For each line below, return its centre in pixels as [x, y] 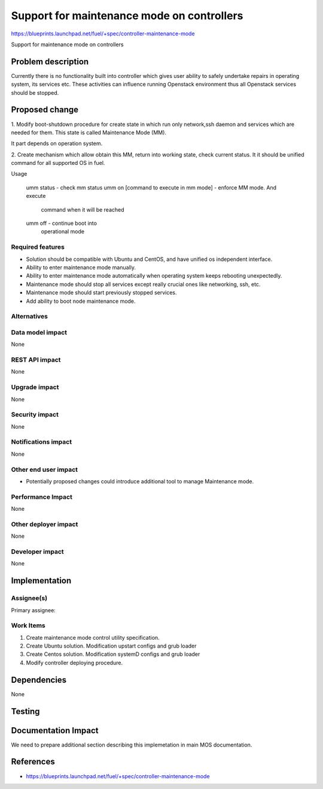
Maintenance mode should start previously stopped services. [101, 293]
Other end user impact [44, 469]
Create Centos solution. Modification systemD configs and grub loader [113, 654]
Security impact [35, 415]
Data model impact [39, 332]
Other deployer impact [45, 524]
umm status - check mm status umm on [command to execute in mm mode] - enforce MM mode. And [151, 187]
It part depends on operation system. [57, 143]
